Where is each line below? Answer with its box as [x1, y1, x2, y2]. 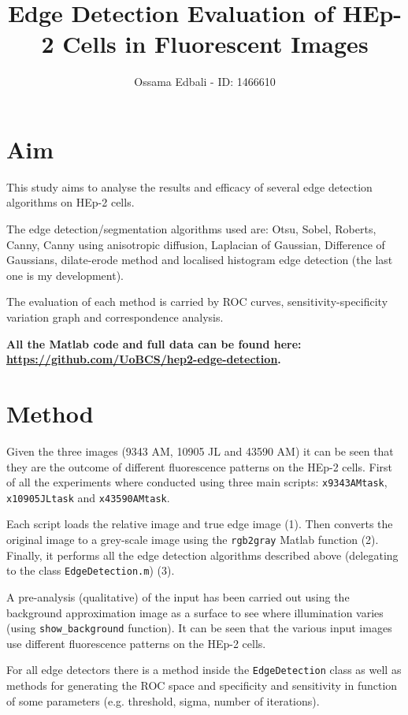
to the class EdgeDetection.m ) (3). [6, 562, 175, 579]
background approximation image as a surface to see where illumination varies [6, 604, 384, 620]
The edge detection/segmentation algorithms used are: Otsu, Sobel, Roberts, [6, 221, 376, 237]
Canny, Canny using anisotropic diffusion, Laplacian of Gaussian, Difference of [6, 236, 385, 252]
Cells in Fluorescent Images [62, 28, 369, 60]
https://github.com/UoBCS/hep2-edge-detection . [6, 351, 281, 367]
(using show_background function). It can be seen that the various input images [6, 620, 392, 636]
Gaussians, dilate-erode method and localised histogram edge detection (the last [6, 251, 393, 268]
